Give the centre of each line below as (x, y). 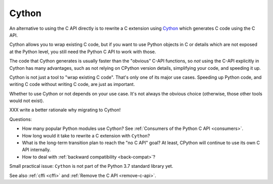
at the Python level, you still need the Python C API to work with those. (83, 52)
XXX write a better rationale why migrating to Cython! (65, 110)
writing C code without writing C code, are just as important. (72, 84)
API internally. (36, 150)
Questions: (21, 119)
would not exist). (27, 101)
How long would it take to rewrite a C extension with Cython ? (86, 135)
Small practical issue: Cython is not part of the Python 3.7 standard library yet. (91, 166)
